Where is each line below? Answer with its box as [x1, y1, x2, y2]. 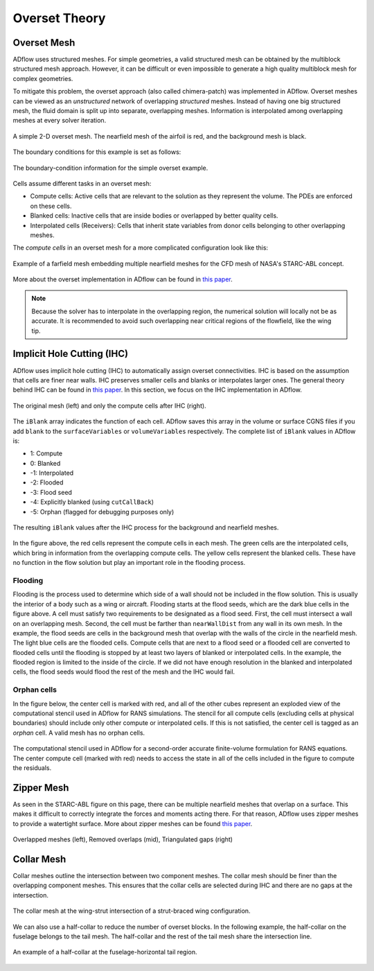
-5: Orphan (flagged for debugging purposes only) [30, 507, 175, 516]
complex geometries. [12, 74, 73, 82]
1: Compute [30, 449, 63, 457]
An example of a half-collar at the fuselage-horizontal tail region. [12, 948, 197, 956]
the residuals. [12, 763, 52, 772]
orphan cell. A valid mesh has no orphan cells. [12, 728, 145, 737]
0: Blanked [30, 459, 61, 467]
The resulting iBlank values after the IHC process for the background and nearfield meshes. [12, 523, 279, 532]
